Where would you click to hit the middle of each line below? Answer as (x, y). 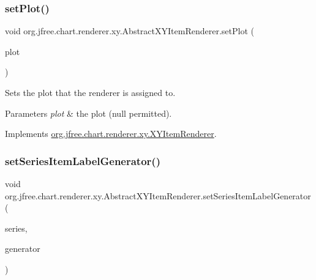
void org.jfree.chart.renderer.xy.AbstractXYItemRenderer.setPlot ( (130, 31)
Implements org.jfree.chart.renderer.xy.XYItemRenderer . (111, 134)
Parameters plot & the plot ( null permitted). (88, 113)
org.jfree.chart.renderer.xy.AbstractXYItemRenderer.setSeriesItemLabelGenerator (158, 195)
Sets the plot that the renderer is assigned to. (90, 92)
